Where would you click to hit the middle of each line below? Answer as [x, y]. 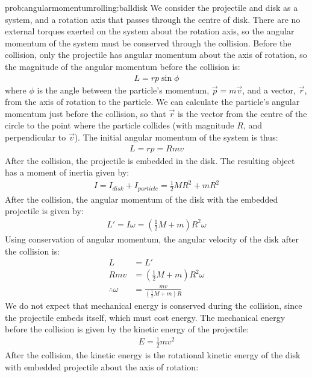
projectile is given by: [44, 211]
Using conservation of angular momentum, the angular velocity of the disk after [152, 239]
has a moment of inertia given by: [67, 172]
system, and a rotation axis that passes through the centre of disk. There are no [153, 19]
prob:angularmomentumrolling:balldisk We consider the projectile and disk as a [151, 7]
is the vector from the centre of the [242, 113]
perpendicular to [36, 137]
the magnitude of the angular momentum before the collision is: [123, 66]
